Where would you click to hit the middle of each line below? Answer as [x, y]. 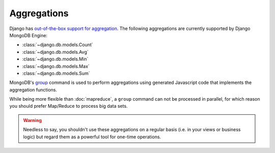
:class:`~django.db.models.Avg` [55, 52]
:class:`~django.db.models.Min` [55, 59]
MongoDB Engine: [29, 35]
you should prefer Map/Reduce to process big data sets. [68, 106]
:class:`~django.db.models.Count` [58, 45]
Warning [32, 120]
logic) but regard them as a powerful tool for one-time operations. [92, 137]
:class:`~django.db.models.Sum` [56, 73]
